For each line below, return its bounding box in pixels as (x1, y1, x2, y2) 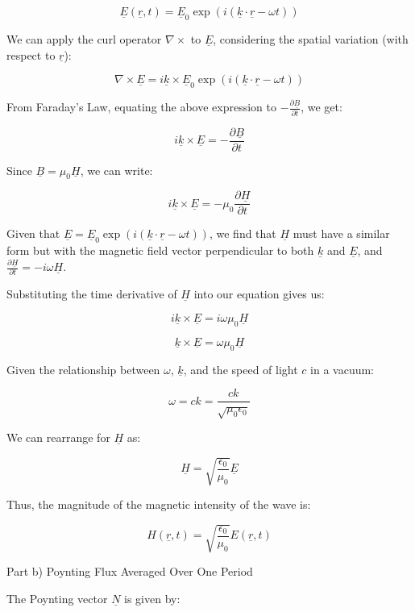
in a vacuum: (310, 360, 375, 377)
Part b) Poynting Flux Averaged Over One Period (6, 563, 253, 580)
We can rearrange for (6, 428, 110, 445)
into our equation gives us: (193, 285, 325, 302)
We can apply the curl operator (6, 31, 162, 48)
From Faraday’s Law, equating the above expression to (6, 98, 276, 115)
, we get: (301, 98, 342, 115)
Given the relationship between (6, 360, 160, 377)
